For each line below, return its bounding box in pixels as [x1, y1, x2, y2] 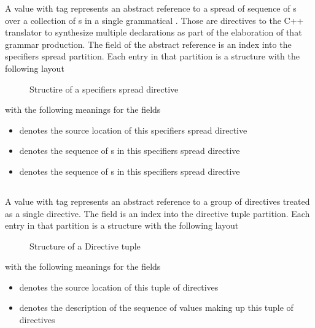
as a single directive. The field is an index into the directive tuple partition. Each [5, 207, 310, 219]
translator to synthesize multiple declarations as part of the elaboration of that [5, 26, 302, 39]
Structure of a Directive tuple [29, 239, 141, 252]
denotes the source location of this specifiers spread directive [19, 123, 247, 136]
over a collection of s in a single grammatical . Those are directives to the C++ [5, 13, 304, 26]
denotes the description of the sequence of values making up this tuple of [19, 301, 294, 314]
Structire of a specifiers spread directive [29, 82, 179, 95]
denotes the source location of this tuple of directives [19, 280, 219, 293]
